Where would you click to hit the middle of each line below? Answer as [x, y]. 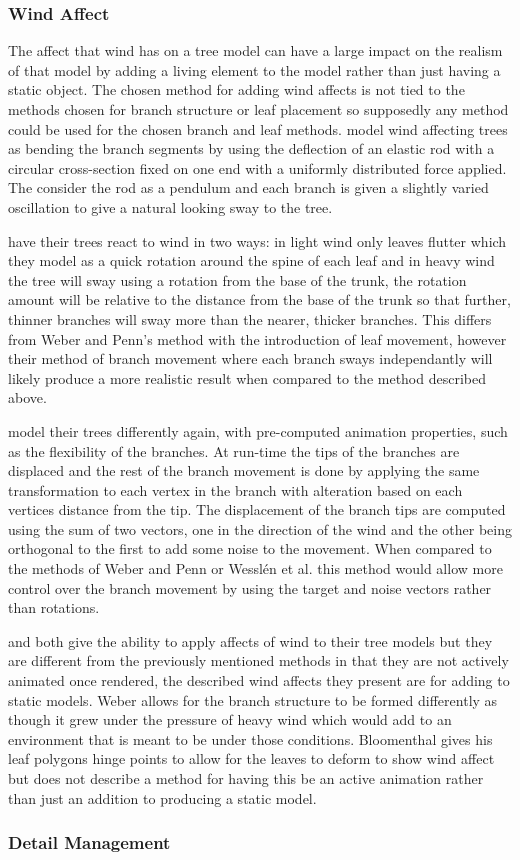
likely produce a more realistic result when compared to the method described [247, 377]
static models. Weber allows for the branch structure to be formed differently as [253, 699]
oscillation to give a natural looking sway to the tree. [170, 206]
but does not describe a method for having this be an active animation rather [246, 778]
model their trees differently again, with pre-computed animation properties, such [258, 430]
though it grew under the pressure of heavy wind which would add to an [230, 719]
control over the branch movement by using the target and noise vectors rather [250, 587]
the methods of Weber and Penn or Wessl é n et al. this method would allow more [255, 568]
